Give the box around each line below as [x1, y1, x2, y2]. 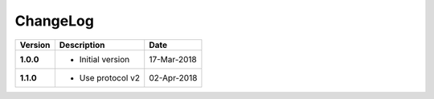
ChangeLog [14, 12, 94, 30]
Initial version [79, 53, 130, 65]
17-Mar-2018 [149, 53, 197, 65]
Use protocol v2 [79, 72, 141, 83]
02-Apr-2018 [149, 72, 198, 83]
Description [59, 39, 105, 50]
